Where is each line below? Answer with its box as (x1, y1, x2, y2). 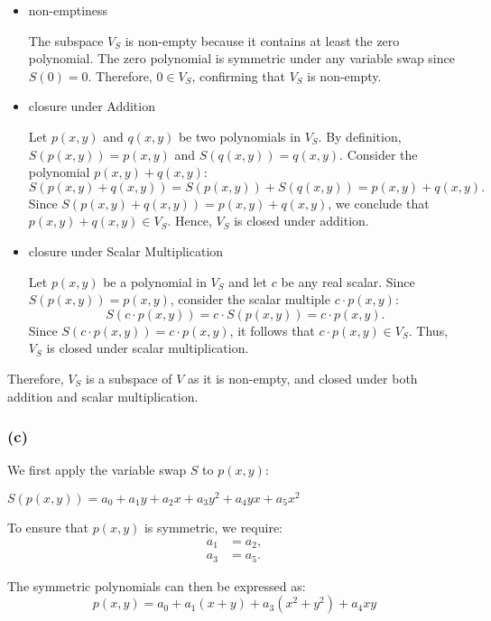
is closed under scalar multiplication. (46, 338, 249, 357)
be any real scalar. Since (281, 272, 415, 291)
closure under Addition (28, 97, 155, 116)
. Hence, (167, 211, 212, 230)
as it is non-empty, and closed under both (187, 368, 418, 387)
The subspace (28, 31, 104, 50)
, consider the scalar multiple (170, 290, 330, 309)
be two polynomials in (178, 126, 301, 145)
